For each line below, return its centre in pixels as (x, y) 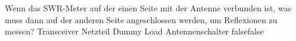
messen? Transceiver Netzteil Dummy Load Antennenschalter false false (134, 31)
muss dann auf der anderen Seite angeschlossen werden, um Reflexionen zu (141, 19)
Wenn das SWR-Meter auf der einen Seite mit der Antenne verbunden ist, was (148, 8)
